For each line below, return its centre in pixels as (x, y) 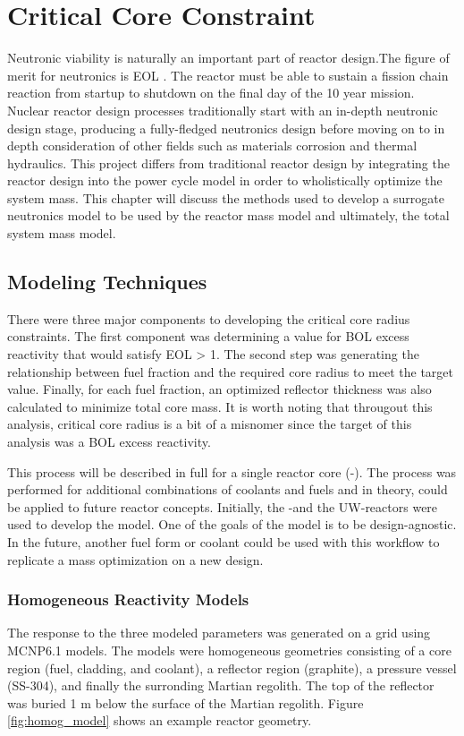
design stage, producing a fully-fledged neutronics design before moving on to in (226, 128)
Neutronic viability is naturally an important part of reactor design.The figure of (228, 58)
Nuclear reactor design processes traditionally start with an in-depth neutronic (223, 110)
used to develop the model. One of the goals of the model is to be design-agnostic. (232, 524)
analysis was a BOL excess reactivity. (109, 442)
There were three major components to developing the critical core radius (209, 318)
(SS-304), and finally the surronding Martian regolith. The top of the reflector (221, 685)
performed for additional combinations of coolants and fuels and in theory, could (228, 489)
